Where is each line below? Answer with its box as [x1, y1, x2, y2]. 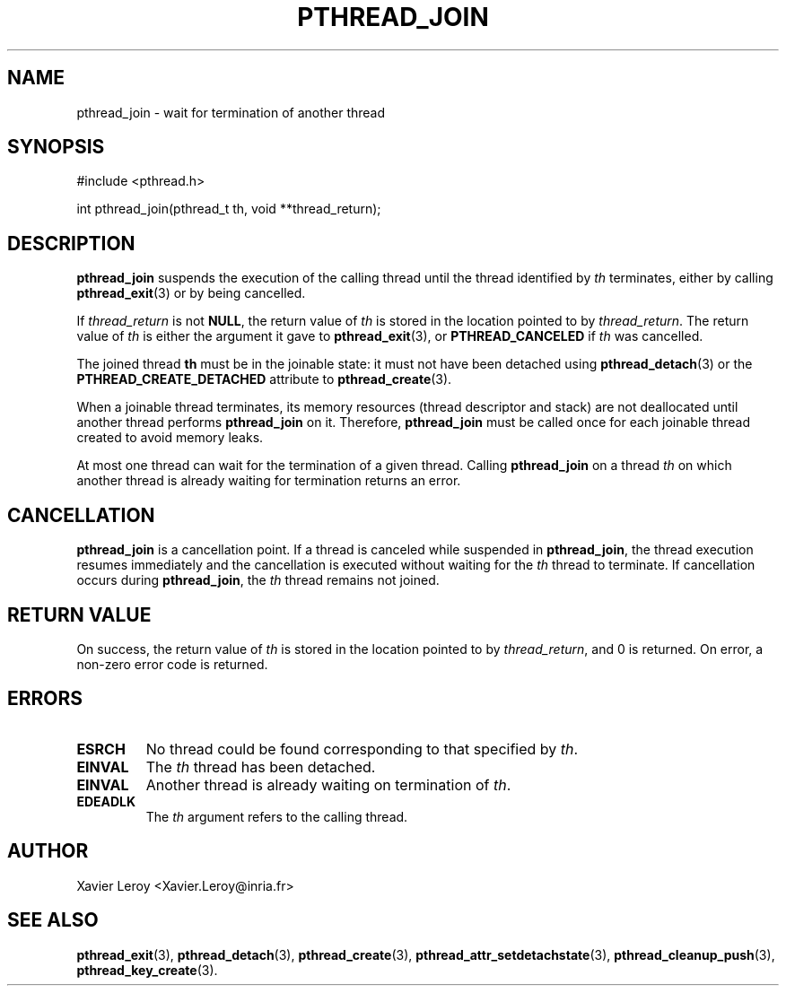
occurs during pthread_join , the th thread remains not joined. [76, 572, 440, 588]
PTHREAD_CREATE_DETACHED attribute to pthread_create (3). [76, 371, 452, 388]
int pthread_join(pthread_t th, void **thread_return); [76, 201, 381, 217]
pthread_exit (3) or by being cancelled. [76, 285, 306, 301]
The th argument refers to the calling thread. [145, 808, 408, 824]
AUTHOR [7, 840, 89, 863]
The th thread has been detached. [145, 757, 376, 776]
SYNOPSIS [7, 135, 105, 159]
